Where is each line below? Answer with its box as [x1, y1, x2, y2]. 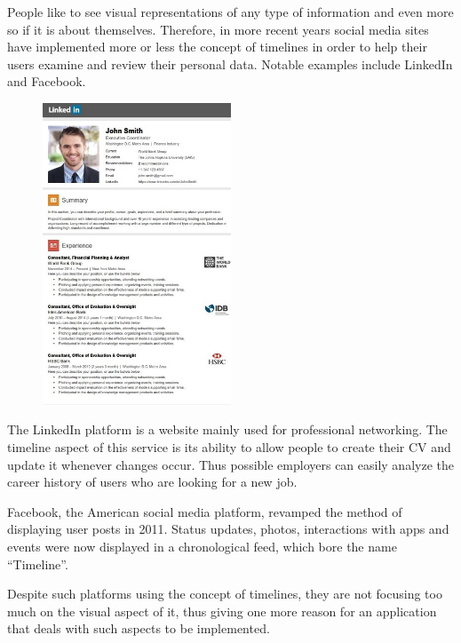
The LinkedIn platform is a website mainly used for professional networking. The [7, 420, 448, 439]
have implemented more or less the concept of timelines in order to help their [7, 37, 427, 56]
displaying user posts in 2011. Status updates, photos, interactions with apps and [7, 520, 449, 538]
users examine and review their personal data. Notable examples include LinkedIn [7, 54, 453, 73]
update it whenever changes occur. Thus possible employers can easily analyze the [7, 455, 454, 473]
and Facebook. [7, 72, 86, 91]
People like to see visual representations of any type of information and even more [7, 3, 454, 20]
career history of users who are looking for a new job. [7, 472, 298, 491]
